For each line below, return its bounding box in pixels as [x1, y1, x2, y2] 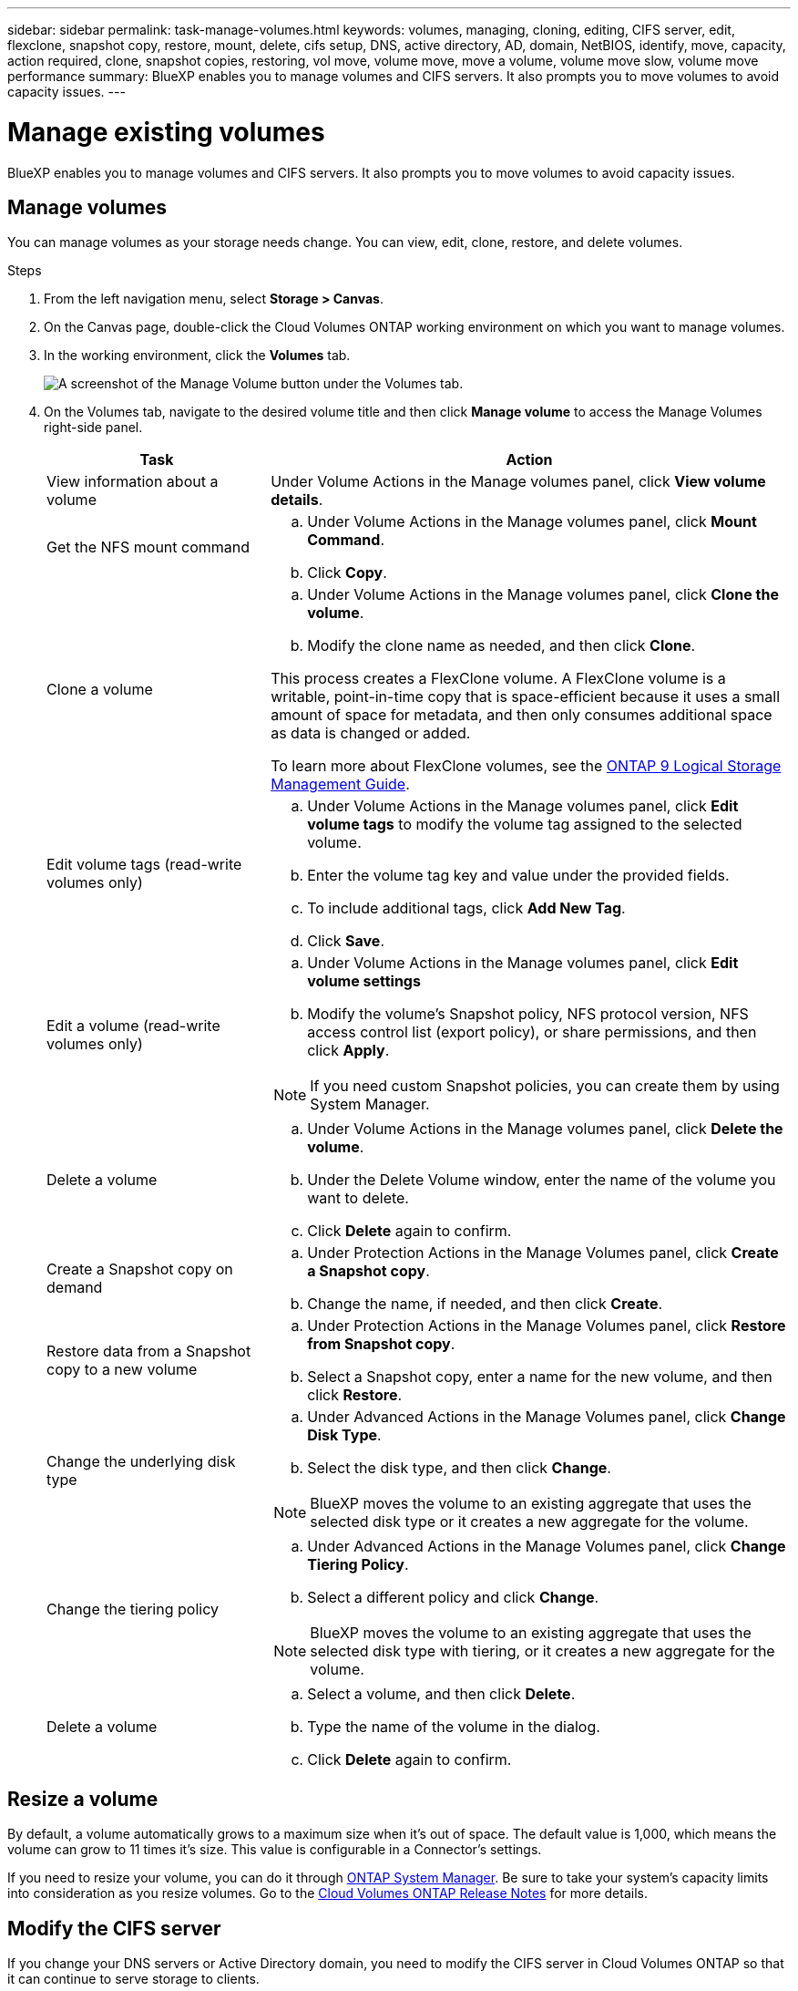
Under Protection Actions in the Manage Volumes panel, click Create [307, 1243, 779, 1263]
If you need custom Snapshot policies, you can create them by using [310, 1077, 780, 1096]
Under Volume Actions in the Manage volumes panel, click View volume [271, 472, 766, 491]
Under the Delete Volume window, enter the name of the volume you [307, 1171, 776, 1190]
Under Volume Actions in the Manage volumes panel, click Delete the [307, 1119, 783, 1139]
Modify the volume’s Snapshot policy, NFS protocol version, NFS [307, 1005, 749, 1024]
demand [46, 1278, 103, 1297]
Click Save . [307, 932, 384, 951]
